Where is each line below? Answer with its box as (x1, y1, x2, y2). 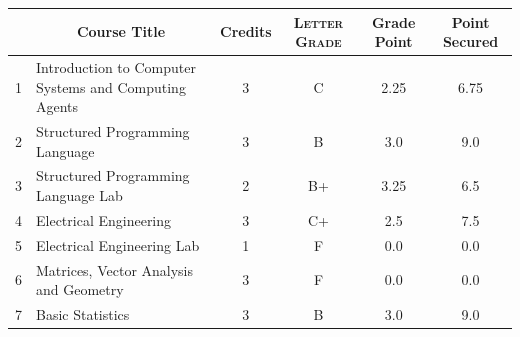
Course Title (76, 21, 166, 42)
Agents (36, 96, 79, 117)
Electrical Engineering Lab (36, 234, 200, 255)
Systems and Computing (36, 76, 186, 97)
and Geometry (36, 279, 124, 300)
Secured (442, 31, 499, 52)
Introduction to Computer (36, 56, 196, 77)
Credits (220, 21, 272, 42)
